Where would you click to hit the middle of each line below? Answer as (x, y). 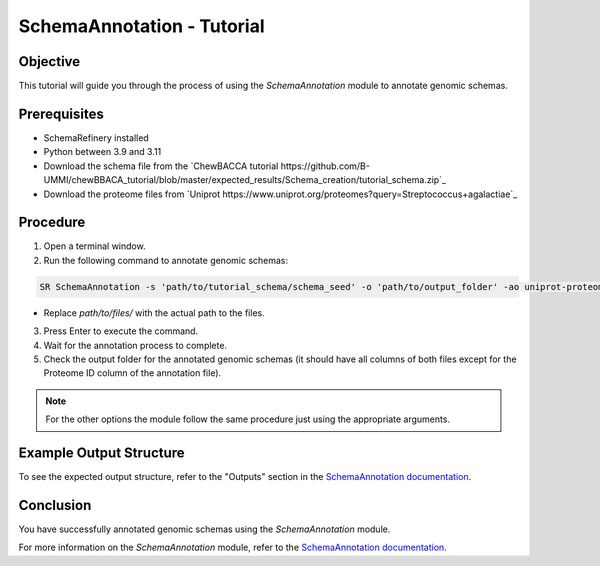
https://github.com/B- (325, 166)
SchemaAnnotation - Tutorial (141, 26)
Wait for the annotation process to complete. (135, 345)
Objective (49, 61)
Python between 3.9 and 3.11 (102, 152)
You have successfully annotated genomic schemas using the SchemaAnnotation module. (204, 529)
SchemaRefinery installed (96, 137)
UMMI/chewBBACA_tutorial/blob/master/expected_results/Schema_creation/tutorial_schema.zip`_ (245, 180)
